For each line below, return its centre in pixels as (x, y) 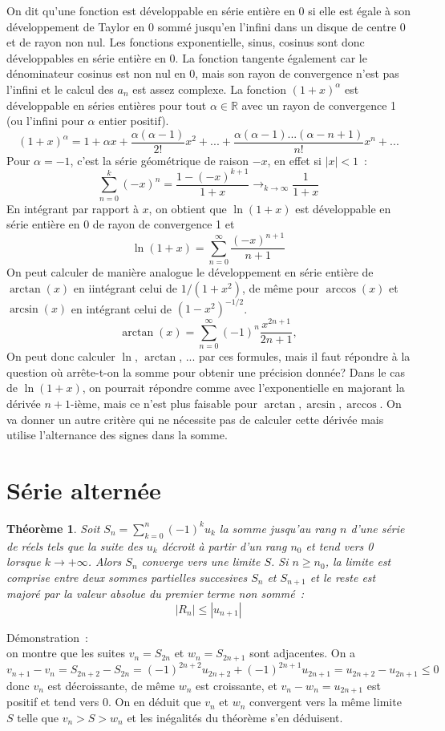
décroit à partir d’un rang (224, 545)
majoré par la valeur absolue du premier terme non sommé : (156, 594)
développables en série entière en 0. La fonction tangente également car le (187, 57)
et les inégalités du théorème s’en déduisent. (235, 717)
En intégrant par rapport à (73, 208)
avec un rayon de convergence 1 (319, 105)
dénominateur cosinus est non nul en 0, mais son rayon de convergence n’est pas (203, 73)
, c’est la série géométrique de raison (159, 160)
